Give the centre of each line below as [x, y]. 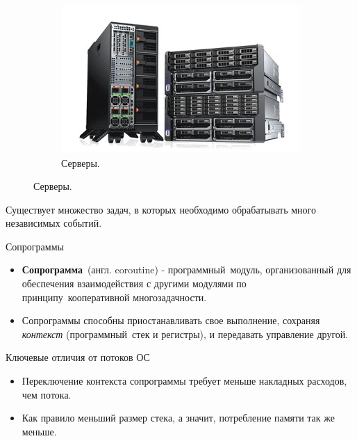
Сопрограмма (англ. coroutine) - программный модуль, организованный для [186, 270]
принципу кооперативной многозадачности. [114, 297]
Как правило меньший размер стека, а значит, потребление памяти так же [178, 418]
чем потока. [47, 394]
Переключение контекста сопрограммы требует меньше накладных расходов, [184, 381]
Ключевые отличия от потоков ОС [78, 357]
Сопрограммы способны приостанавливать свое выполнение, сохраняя [171, 320]
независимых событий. [54, 223]
